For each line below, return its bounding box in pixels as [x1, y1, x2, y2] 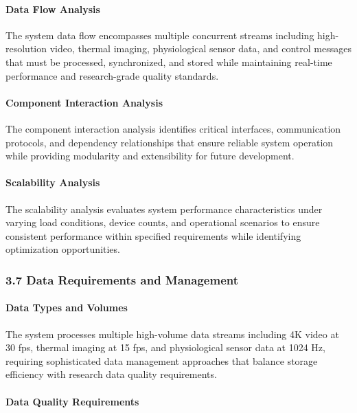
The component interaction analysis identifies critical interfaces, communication [5, 121, 341, 135]
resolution [5, 41, 47, 56]
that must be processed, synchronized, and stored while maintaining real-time [5, 54, 332, 69]
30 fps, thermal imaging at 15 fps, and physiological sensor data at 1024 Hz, [5, 340, 325, 355]
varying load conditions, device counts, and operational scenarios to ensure [5, 215, 320, 230]
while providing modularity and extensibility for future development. [5, 148, 295, 163]
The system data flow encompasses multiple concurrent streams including [5, 27, 314, 42]
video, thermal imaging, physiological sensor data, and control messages [49, 41, 352, 56]
